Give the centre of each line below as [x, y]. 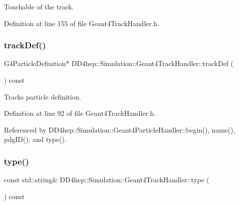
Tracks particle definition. [43, 96]
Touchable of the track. [39, 6]
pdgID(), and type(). [35, 139]
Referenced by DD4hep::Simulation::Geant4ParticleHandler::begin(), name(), [120, 129]
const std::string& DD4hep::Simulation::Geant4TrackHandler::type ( [107, 180]
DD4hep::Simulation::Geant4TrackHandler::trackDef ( [152, 63]
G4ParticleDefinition [35, 63]
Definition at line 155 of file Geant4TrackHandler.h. [82, 23]
